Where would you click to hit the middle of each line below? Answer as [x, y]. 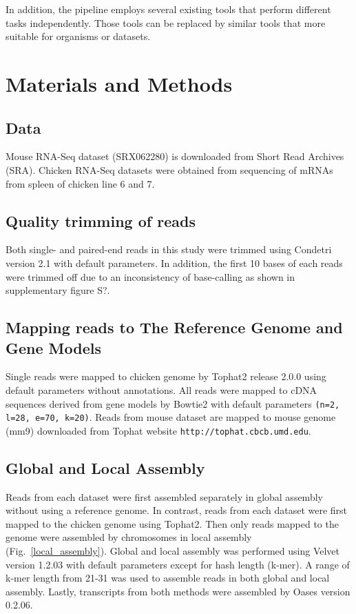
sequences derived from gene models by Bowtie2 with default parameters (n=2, [173, 403]
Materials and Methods [119, 83]
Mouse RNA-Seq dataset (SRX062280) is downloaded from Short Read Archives [175, 156]
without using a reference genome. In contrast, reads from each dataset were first [177, 510]
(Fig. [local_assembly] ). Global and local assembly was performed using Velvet [173, 551]
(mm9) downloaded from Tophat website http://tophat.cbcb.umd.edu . [158, 430]
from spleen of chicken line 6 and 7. [80, 183]
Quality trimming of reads [101, 220]
